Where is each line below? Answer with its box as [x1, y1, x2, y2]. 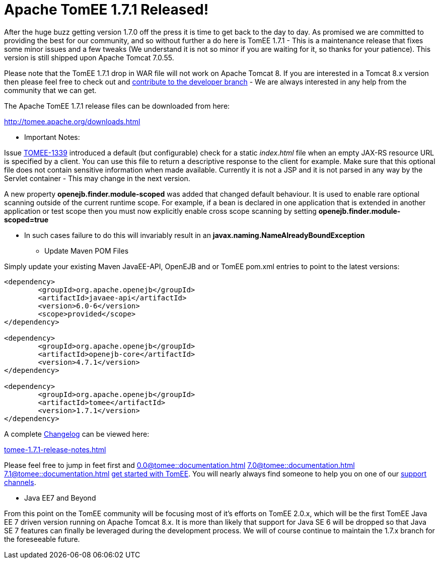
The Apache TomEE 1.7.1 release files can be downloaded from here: [4, 101, 230, 110]
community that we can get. [4, 86, 97, 95]
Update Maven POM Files [44, 246, 129, 255]
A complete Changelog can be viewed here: [4, 429, 150, 438]
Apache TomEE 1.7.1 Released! [4, 1, 209, 18]
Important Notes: [24, 132, 80, 141]
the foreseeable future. [4, 534, 80, 543]
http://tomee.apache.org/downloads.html [4, 117, 140, 126]
